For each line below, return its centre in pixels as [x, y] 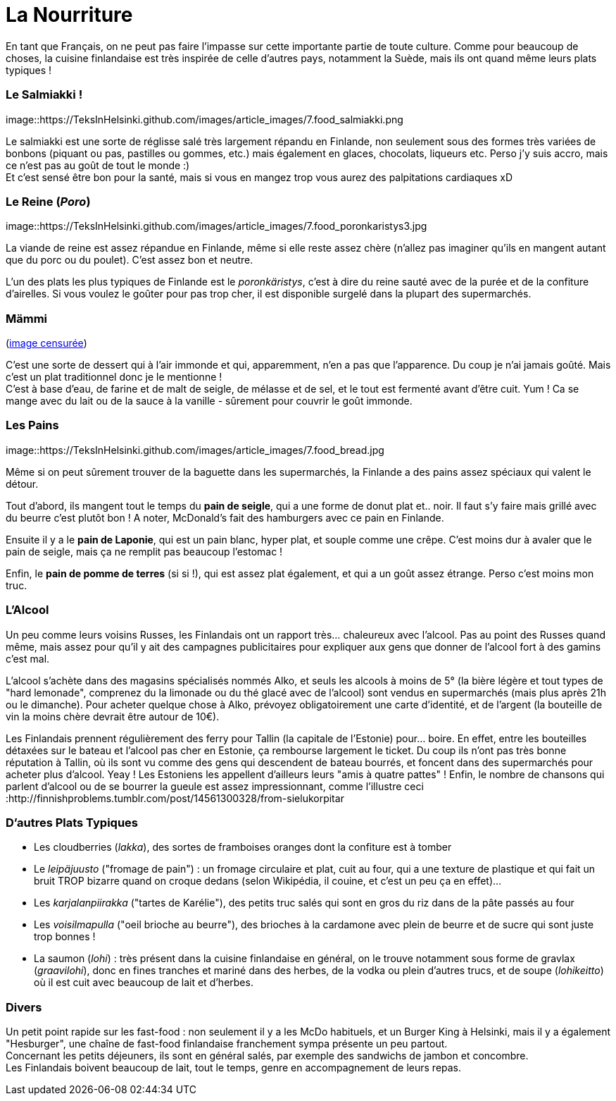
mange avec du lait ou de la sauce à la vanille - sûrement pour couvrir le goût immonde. [209, 401]
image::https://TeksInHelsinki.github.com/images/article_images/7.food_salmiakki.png [205, 119]
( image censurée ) [46, 343]
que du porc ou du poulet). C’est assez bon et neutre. [130, 260]
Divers [24, 1007]
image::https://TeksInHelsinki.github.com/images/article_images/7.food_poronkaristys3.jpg [216, 226]
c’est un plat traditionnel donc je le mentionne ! [114, 377]
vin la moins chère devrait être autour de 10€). [113, 716]
